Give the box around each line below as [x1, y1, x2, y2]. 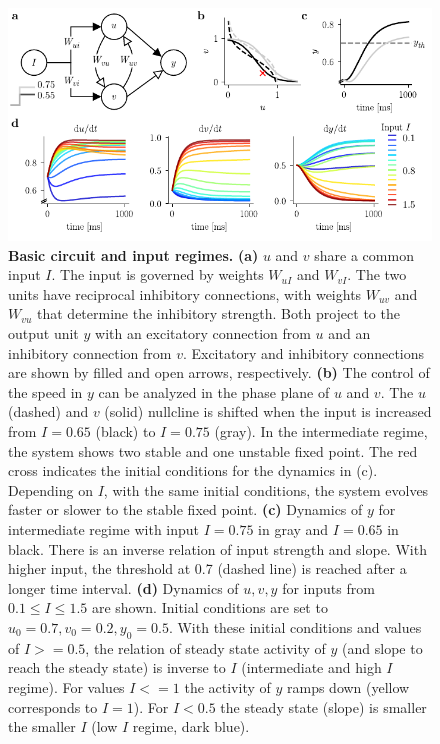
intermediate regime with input [8, 519, 200, 540]
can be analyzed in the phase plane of [98, 381, 330, 402]
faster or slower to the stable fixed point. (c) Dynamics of [8, 499, 363, 520]
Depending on [8, 479, 93, 500]
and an [328, 323, 371, 344]
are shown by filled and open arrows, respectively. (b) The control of [8, 362, 430, 383]
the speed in [8, 381, 83, 402]
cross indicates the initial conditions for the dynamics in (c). [8, 460, 378, 481]
